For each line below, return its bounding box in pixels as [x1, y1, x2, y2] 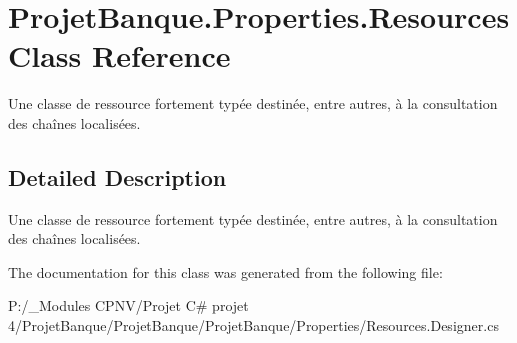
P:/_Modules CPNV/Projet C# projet [8, 295, 249, 316]
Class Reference [8, 35, 231, 76]
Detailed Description [8, 161, 227, 192]
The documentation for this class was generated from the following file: [8, 261, 443, 282]
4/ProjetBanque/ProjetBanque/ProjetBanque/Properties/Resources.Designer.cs [8, 315, 499, 336]
